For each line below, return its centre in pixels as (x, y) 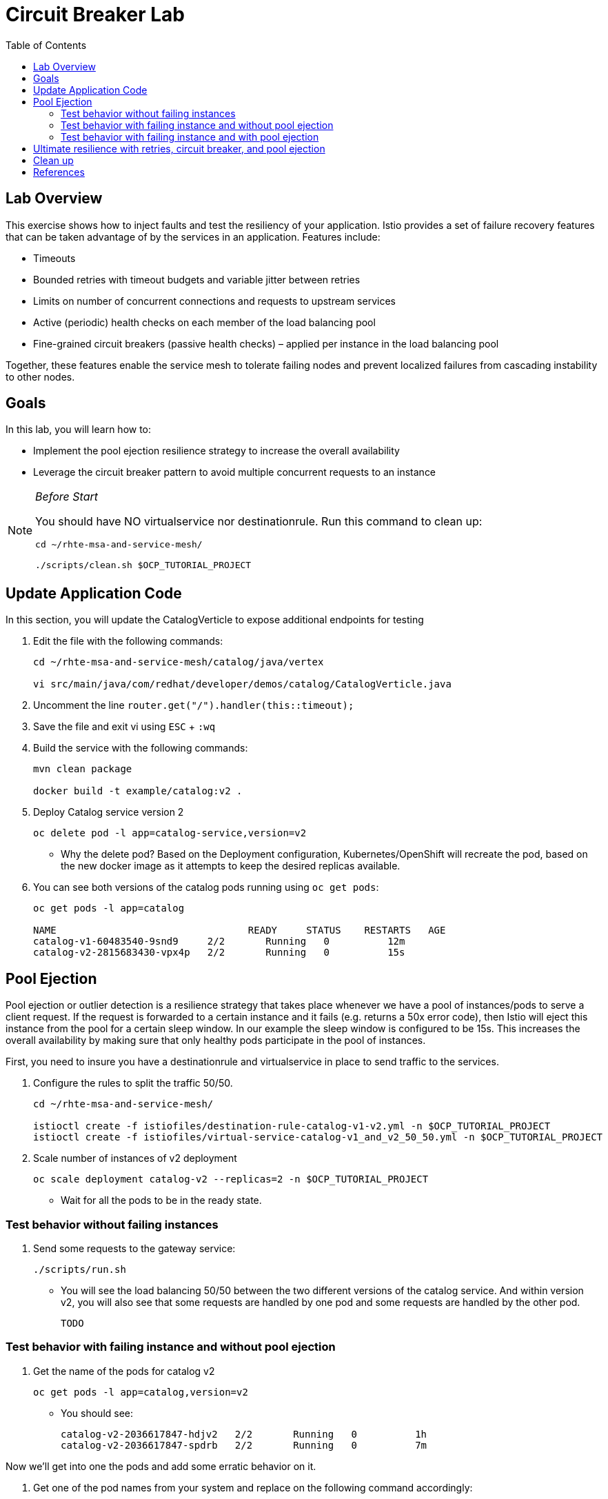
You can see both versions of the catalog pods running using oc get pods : (206, 887)
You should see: (97, 1413)
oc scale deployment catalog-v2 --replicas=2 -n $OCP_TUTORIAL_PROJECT (231, 1179)
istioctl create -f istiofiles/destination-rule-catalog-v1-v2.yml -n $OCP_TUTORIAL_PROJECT (292, 1126)
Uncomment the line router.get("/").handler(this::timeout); (194, 705)
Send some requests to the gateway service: (134, 1248)
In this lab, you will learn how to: (79, 430)
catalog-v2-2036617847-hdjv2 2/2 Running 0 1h (244, 1434)
